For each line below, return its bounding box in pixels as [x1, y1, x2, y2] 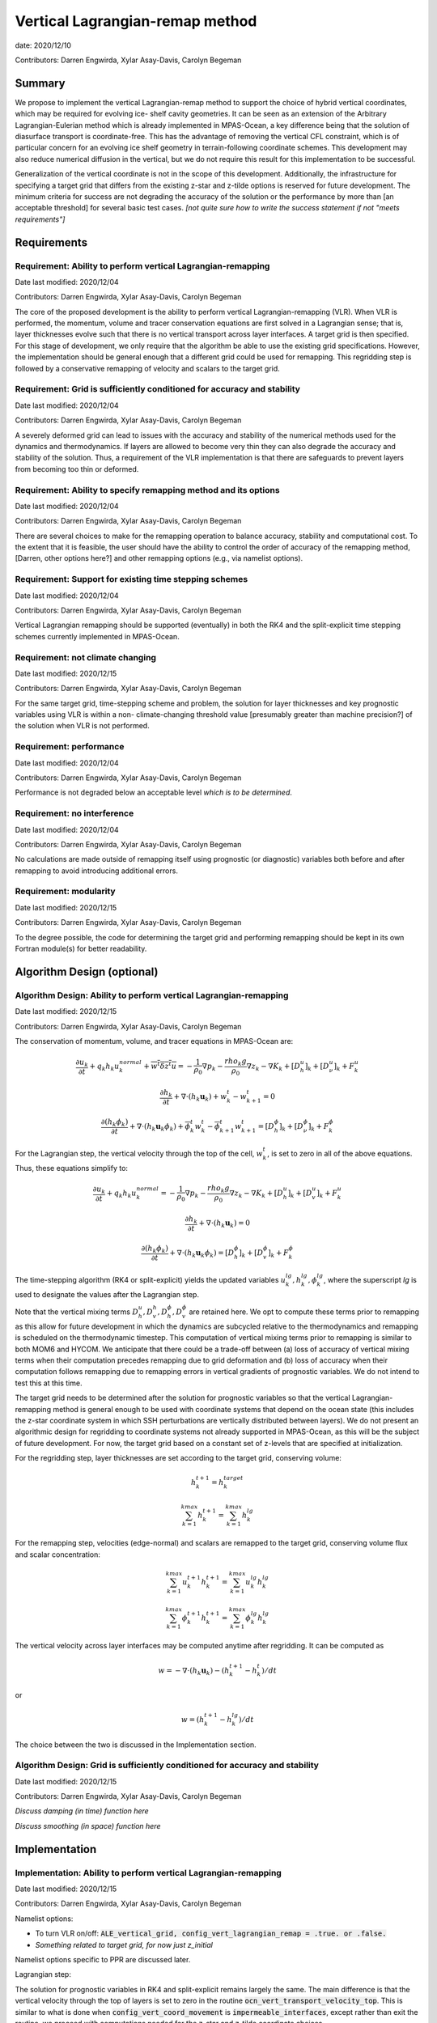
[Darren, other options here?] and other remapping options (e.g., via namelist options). [15, 553, 303, 563]
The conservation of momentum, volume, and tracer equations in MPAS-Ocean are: [15, 1036, 294, 1045]
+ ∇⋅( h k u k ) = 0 [198, 1219, 251, 1230]
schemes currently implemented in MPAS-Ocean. [15, 631, 180, 641]
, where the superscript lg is [324, 1275, 417, 1285]
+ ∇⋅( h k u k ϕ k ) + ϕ [129, 1122, 191, 1133]
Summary [15, 76, 66, 90]
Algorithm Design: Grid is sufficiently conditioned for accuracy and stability [15, 1760, 320, 1771]
